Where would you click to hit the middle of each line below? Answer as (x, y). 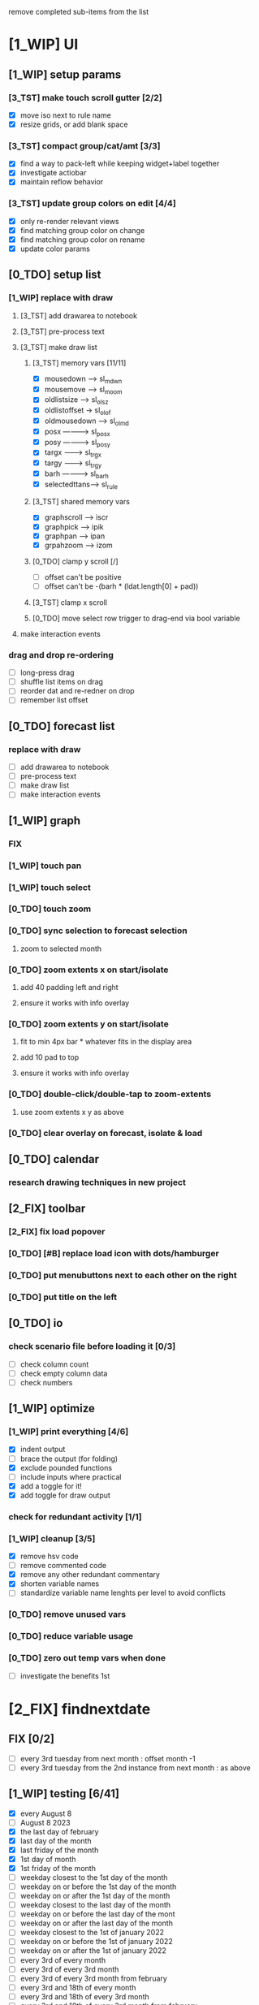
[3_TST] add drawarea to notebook (79, 315)
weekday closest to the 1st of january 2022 (92, 1933)
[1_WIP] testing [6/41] (64, 1794)
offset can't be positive (83, 577)
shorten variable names (60, 1584)
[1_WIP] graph (45, 821)
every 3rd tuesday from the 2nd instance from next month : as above (135, 1767)
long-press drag (47, 672)
